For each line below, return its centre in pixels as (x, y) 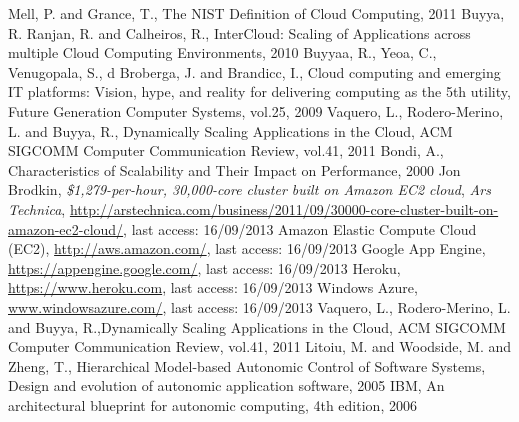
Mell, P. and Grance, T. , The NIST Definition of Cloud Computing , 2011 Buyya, (256, 13)
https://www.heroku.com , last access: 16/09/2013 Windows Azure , (213, 287)
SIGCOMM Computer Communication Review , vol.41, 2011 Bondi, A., (226, 150)
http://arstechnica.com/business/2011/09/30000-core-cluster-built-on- (284, 208)
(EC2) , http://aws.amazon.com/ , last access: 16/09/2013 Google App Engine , (247, 248)
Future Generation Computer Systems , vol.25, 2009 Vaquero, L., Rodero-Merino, (256, 110)
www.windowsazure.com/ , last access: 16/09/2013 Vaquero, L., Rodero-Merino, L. (259, 306)
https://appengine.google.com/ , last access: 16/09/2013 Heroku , (204, 267)
